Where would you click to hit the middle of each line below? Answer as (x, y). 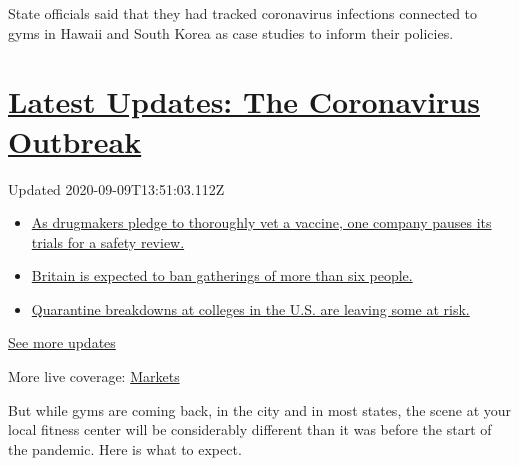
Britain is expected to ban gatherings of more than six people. (222, 275)
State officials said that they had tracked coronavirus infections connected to (243, 13)
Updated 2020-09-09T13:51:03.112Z (116, 188)
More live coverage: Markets (94, 376)
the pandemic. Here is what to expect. (125, 448)
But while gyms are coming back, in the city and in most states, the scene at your (260, 409)
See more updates (62, 342)
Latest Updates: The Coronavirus (244, 101)
